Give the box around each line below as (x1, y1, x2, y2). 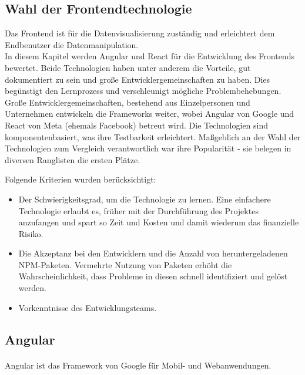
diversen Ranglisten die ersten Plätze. (5, 153, 140, 165)
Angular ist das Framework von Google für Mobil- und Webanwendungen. (5, 359, 272, 371)
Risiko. (18, 227, 43, 239)
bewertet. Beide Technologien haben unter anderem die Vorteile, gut (5, 61, 251, 73)
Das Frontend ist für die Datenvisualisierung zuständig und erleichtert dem (5, 27, 275, 39)
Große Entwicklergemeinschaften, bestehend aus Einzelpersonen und (5, 96, 250, 108)
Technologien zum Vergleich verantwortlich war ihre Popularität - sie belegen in (5, 142, 291, 154)
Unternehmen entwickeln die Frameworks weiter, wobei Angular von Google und (5, 107, 294, 120)
